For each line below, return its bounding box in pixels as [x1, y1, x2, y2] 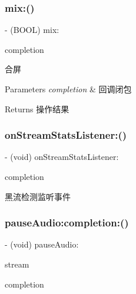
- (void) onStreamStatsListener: [5, 151, 119, 163]
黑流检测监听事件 [5, 190, 71, 202]
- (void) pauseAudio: [5, 238, 79, 250]
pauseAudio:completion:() [5, 215, 129, 230]
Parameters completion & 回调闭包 [5, 83, 132, 95]
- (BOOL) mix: [5, 24, 59, 36]
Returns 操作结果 [5, 102, 69, 115]
